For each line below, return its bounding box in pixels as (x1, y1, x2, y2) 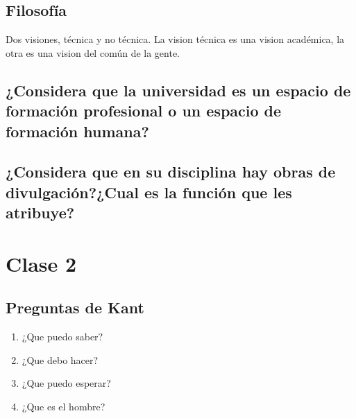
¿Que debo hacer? (22, 352, 99, 367)
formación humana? (6, 120, 149, 141)
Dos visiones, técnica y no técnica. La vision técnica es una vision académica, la (6, 32, 345, 46)
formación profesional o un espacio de (6, 100, 282, 121)
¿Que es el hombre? (22, 399, 105, 413)
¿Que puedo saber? (22, 329, 103, 344)
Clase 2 (6, 249, 77, 277)
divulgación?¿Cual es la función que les (6, 181, 292, 202)
